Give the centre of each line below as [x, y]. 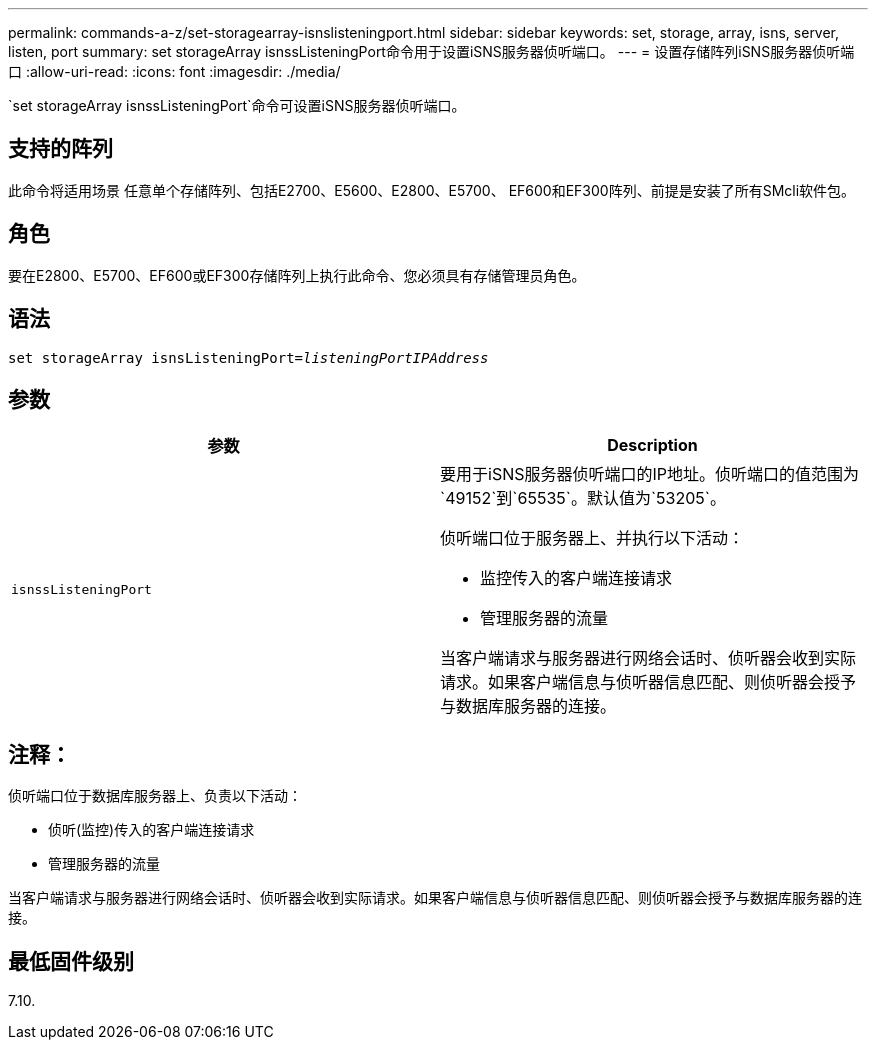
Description [652, 445]
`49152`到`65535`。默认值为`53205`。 [583, 498]
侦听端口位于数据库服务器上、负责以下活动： [155, 796]
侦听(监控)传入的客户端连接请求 [151, 830]
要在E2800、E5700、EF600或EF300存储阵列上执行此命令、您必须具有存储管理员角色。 [297, 275]
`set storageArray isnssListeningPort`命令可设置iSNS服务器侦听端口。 [237, 105]
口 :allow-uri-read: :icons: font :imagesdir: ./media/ [174, 71]
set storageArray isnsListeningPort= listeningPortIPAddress [248, 357]
